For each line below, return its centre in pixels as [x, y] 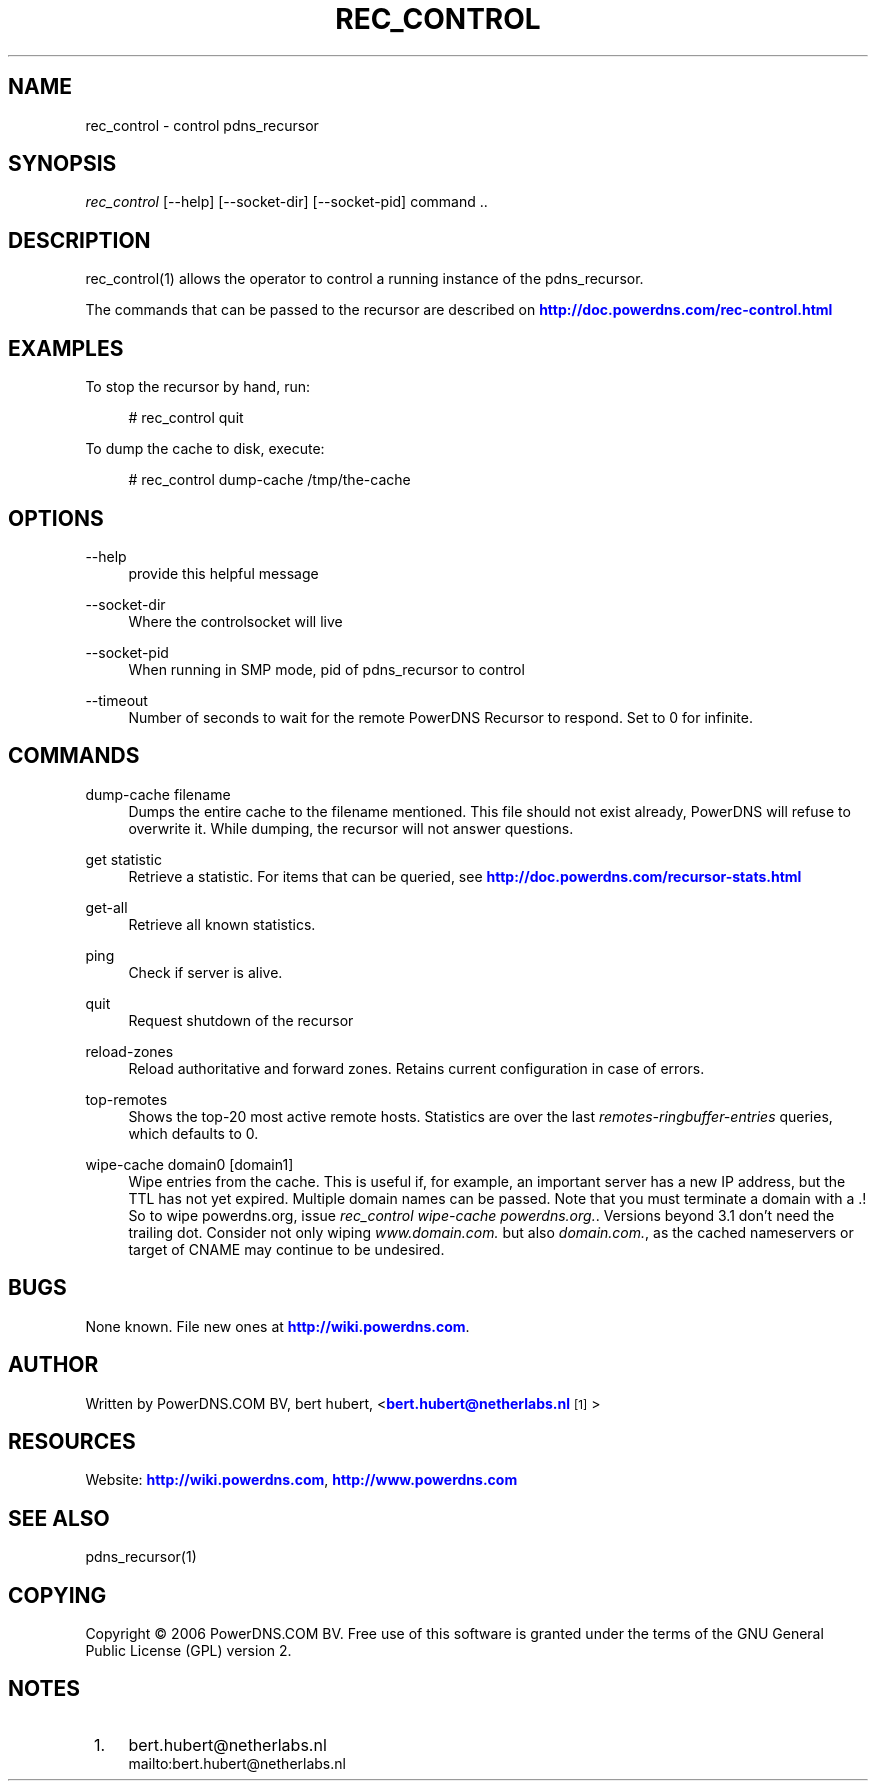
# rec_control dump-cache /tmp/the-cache [269, 480]
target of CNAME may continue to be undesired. [286, 1249]
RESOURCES [72, 1441]
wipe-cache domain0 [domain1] [189, 1164]
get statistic [123, 859]
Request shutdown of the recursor [241, 1020]
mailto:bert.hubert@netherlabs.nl [237, 1763]
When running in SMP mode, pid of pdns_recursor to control [326, 669]
